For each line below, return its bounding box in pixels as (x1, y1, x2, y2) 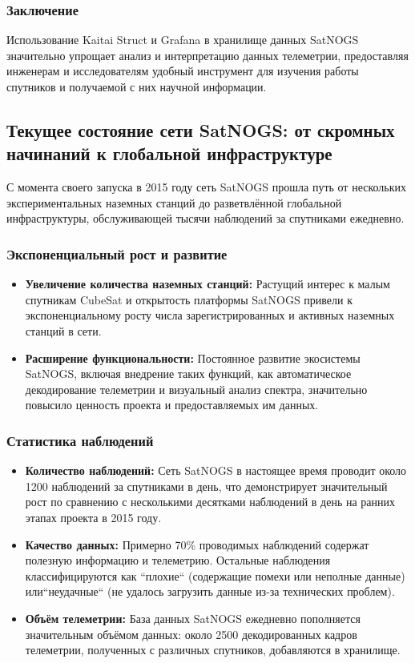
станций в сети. (25, 322, 102, 339)
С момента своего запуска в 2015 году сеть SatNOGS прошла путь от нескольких (6, 179, 406, 195)
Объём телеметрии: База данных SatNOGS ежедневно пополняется (25, 609, 361, 626)
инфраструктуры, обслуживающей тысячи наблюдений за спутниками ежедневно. (6, 210, 405, 227)
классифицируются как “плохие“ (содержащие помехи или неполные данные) (25, 567, 405, 584)
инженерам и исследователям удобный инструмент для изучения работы (6, 62, 359, 79)
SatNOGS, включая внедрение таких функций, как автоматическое (25, 365, 352, 382)
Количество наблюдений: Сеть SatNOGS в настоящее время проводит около (25, 462, 407, 479)
